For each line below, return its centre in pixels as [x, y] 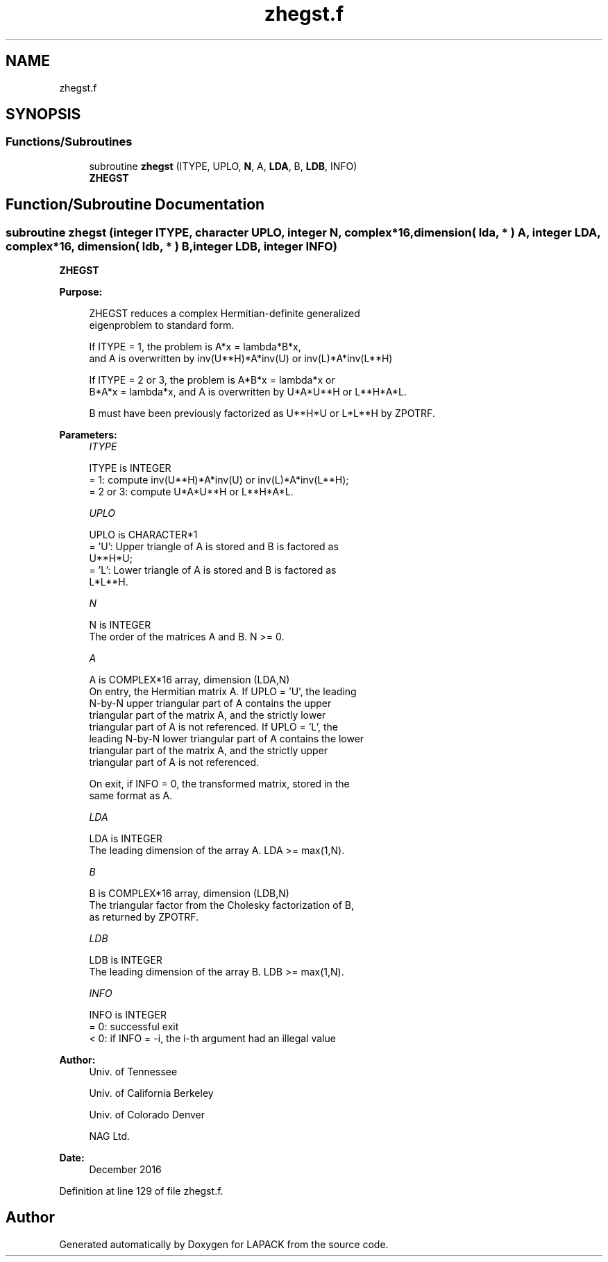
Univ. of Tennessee [133, 1072]
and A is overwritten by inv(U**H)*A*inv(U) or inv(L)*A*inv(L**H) [241, 359]
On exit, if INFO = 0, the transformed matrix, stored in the [219, 784]
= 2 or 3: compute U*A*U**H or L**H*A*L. [191, 492]
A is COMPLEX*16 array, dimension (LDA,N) [189, 680]
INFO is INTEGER [128, 1015]
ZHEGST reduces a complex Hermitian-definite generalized [225, 314]
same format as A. [131, 796]
